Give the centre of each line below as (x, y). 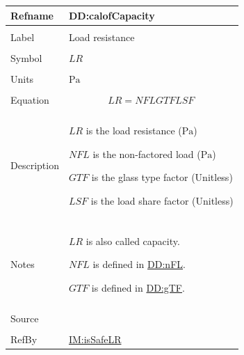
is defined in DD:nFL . (139, 264)
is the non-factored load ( (147, 153)
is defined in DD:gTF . (138, 288)
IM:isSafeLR (95, 339)
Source (25, 318)
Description (35, 165)
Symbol (26, 57)
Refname (32, 15)
